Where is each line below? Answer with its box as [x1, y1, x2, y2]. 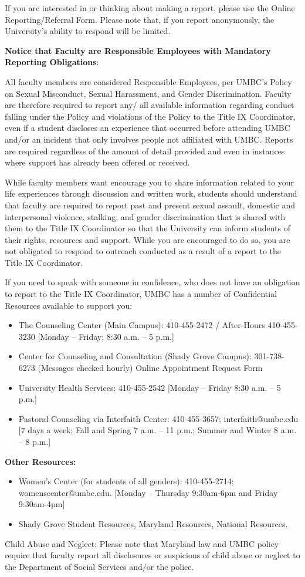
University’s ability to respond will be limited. [5, 25, 171, 37]
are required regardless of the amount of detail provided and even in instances [5, 144, 285, 157]
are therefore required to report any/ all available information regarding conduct [5, 99, 294, 111]
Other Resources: [5, 455, 76, 467]
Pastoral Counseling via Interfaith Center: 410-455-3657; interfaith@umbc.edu [18, 412, 299, 424]
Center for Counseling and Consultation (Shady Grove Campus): [18, 350, 252, 362]
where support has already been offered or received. [5, 156, 190, 168]
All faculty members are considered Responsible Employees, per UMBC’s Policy [5, 75, 292, 87]
